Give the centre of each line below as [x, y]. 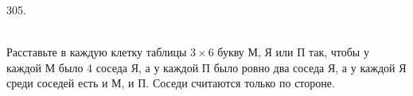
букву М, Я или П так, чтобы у [293, 52]
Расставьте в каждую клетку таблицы [97, 52]
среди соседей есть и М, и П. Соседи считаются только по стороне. [171, 83]
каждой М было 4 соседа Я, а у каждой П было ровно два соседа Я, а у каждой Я [206, 67]
